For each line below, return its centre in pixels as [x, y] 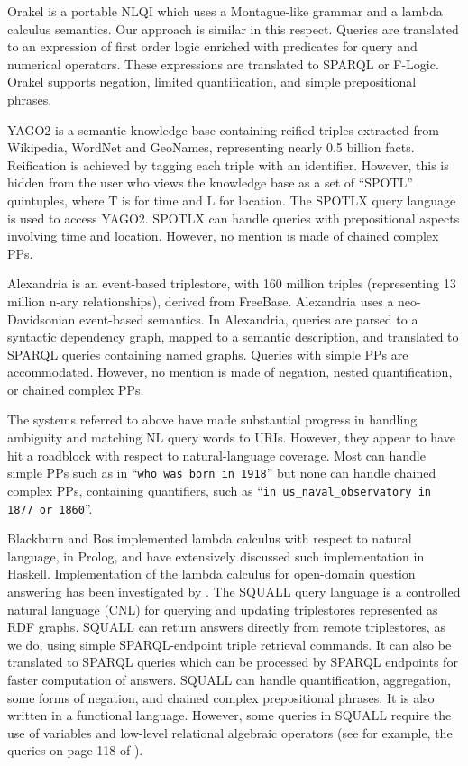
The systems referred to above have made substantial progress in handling [212, 419]
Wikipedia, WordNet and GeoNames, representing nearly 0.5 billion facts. [211, 147]
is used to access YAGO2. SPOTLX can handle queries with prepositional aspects [234, 218]
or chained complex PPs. [76, 389]
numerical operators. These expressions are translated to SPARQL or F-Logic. [223, 64]
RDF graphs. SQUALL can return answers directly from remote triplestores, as [226, 627]
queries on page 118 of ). [75, 750]
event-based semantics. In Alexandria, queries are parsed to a [249, 319]
